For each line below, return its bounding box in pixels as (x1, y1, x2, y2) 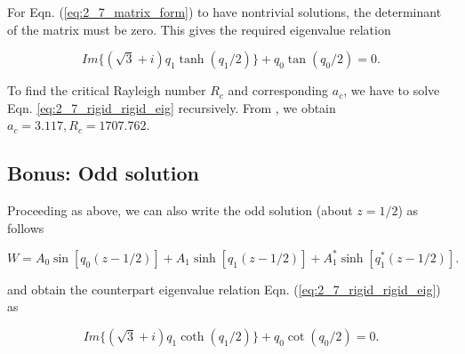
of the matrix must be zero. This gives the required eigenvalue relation (7, 20, 391, 38)
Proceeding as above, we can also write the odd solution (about (7, 201, 353, 220)
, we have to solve (343, 81, 440, 100)
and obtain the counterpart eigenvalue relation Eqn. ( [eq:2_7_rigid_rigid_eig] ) (7, 279, 441, 298)
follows (7, 218, 44, 237)
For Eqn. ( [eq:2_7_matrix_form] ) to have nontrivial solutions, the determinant (7, 3, 442, 20)
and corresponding (228, 81, 329, 100)
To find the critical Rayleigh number (7, 81, 206, 100)
